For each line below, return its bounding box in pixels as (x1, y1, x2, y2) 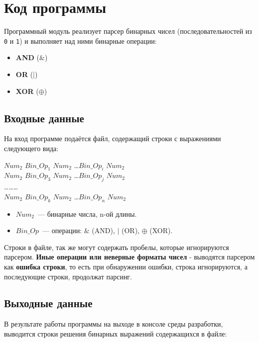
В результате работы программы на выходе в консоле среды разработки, (4, 319, 223, 329)
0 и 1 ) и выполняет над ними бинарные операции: (4, 35, 157, 46)
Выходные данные (4, 295, 93, 311)
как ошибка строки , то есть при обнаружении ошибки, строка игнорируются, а (4, 261, 248, 271)
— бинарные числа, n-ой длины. (38, 208, 137, 219)
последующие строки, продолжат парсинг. (4, 271, 132, 281)
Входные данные (4, 110, 84, 125)
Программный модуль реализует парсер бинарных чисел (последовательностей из (4, 26, 252, 36)
